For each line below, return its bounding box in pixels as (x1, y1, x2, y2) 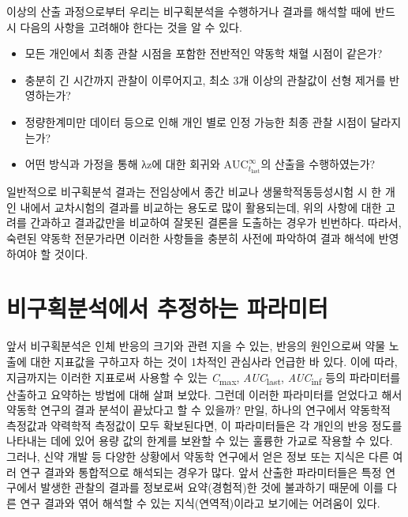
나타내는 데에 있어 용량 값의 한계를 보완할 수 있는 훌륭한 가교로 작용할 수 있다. (6, 432, 393, 449)
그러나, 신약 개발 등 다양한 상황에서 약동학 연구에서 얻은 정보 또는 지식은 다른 (6, 448, 389, 465)
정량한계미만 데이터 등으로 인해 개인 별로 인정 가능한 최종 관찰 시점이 (24, 113, 367, 130)
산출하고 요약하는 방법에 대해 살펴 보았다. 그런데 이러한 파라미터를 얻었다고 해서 (6, 386, 402, 402)
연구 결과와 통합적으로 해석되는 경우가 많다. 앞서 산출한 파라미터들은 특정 (20, 463, 382, 480)
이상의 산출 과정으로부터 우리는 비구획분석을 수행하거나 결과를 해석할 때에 (6, 3, 372, 19)
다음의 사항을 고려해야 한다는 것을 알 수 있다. (20, 18, 242, 35)
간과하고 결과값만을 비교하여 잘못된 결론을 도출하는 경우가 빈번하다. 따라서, (30, 214, 402, 231)
